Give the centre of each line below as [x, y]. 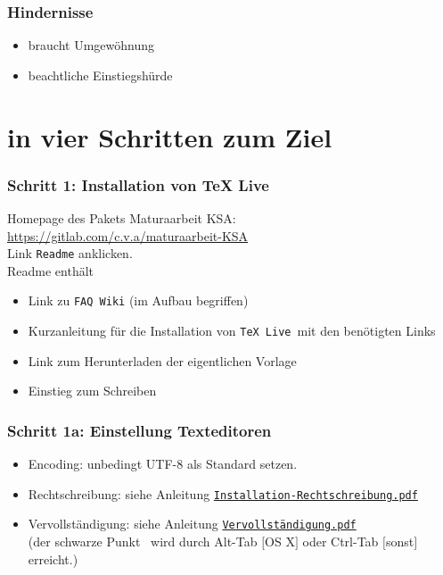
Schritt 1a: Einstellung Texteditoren [139, 430]
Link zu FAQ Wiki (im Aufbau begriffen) [138, 300]
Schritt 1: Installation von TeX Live [138, 184]
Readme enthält [51, 270]
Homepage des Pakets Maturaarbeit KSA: [122, 218]
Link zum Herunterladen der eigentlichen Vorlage [162, 360]
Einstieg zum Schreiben [92, 391]
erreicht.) [53, 558]
